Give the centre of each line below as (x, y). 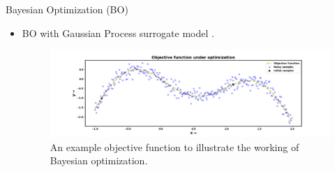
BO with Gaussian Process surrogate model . (118, 33)
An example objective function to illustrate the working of (174, 146)
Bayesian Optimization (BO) (67, 9)
